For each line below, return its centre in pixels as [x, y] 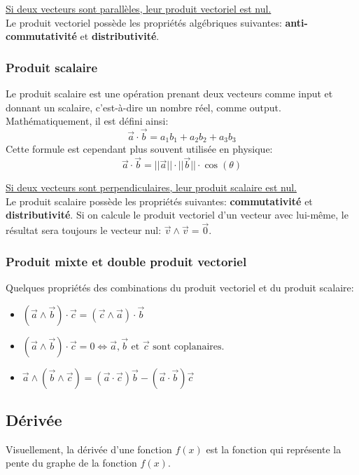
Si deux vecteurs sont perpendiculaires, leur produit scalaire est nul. [151, 187]
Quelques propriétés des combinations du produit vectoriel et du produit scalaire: [180, 288]
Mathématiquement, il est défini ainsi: [87, 121]
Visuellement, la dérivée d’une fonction [89, 449]
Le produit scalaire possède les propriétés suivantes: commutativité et [159, 201]
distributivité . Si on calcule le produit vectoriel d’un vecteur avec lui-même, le [177, 215]
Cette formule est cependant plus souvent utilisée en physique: [139, 149]
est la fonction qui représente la [274, 449]
